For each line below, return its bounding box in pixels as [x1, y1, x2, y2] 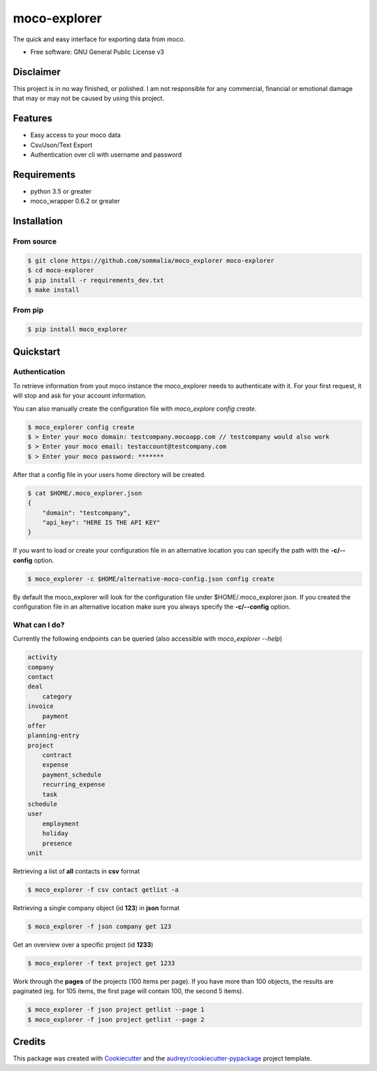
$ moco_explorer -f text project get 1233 [27, 959, 175, 967]
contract [42, 751, 73, 759]
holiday [42, 830, 69, 837]
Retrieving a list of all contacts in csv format [13, 867, 140, 875]
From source [13, 236, 57, 246]
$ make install [27, 285, 80, 294]
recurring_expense [42, 781, 105, 788]
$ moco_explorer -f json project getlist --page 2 [27, 1015, 205, 1023]
